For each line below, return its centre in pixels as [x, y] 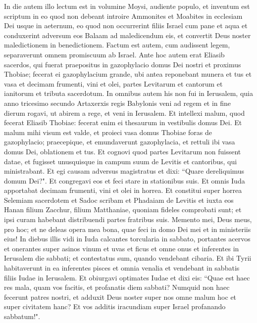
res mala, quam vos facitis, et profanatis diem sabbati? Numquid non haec [117, 287]
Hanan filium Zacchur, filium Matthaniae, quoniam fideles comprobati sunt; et [123, 209]
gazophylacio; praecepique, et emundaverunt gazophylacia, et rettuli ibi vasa [120, 142]
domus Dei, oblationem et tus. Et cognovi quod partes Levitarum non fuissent [123, 151]
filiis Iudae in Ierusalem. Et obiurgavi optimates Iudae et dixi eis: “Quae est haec [127, 277]
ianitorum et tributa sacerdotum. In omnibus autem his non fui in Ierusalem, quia [128, 93]
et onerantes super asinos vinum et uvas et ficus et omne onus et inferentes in [122, 248]
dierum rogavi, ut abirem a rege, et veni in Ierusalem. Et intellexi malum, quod [125, 113]
